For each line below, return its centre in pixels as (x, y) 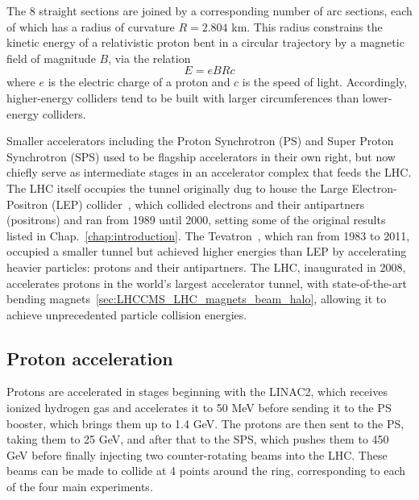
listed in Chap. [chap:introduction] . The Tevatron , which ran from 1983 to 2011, (208, 235)
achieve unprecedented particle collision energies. (127, 314)
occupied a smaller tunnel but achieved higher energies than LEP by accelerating (207, 251)
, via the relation (149, 58)
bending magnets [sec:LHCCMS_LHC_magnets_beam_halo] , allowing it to (197, 299)
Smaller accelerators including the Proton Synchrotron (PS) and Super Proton (200, 141)
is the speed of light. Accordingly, (325, 82)
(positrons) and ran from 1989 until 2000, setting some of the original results (196, 220)
